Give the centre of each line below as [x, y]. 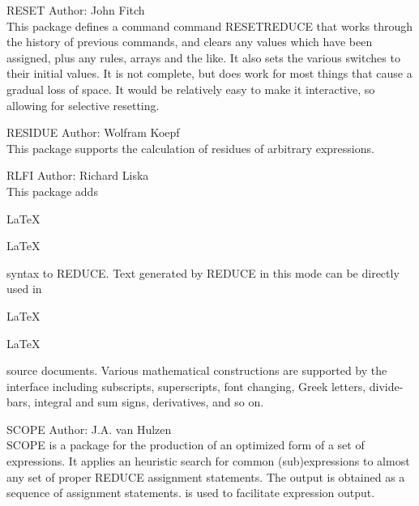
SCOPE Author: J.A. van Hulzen [89, 429]
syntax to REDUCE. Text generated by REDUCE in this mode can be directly [203, 272]
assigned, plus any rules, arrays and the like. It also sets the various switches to [203, 57]
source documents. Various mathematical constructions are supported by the [197, 370]
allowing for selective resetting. [83, 105]
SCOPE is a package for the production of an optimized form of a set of [186, 445]
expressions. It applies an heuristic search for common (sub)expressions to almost [208, 461]
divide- [386, 386]
